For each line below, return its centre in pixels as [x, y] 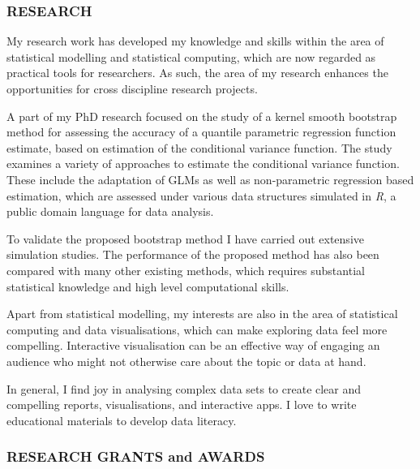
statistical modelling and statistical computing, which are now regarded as [191, 56]
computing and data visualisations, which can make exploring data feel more [197, 329]
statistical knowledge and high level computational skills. [148, 286]
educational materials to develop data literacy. [122, 420]
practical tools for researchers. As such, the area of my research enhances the [197, 73]
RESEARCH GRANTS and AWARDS [136, 456]
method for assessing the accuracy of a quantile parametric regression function [201, 132]
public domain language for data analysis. [110, 211]
